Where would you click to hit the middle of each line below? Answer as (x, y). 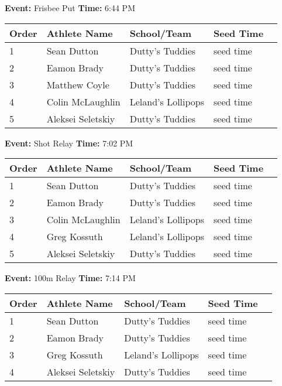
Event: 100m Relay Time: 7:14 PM (70, 278)
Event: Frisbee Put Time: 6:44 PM (70, 8)
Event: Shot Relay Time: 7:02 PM (69, 143)
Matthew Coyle (78, 84)
